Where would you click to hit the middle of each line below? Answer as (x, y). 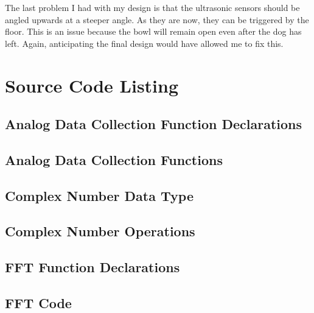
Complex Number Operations (100, 231)
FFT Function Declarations (92, 267)
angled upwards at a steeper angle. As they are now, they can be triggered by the (157, 19)
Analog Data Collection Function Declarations (154, 124)
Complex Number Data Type (99, 195)
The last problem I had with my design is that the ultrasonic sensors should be (152, 7)
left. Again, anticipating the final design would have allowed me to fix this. (144, 43)
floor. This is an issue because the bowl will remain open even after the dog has (153, 31)
